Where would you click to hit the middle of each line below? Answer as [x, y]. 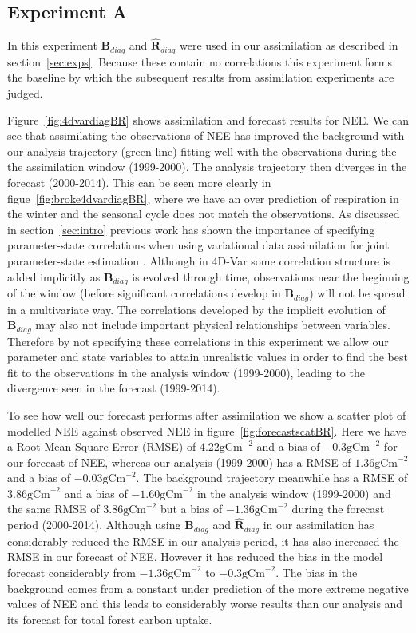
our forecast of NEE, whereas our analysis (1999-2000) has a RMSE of [179, 462]
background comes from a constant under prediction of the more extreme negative [208, 588]
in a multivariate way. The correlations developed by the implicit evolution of [196, 309]
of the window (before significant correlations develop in [144, 293]
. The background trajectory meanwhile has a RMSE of [272, 478]
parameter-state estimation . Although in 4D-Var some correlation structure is [199, 261]
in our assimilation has [319, 525]
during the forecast [338, 509]
